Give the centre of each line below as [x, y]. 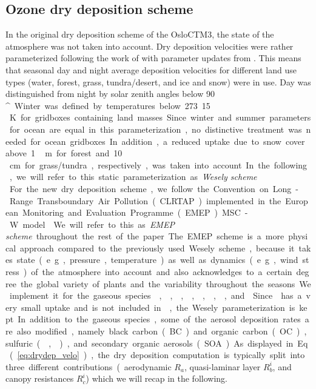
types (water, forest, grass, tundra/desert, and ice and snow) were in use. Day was [158, 81]
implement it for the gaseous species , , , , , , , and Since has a [156, 295]
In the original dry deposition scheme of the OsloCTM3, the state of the [140, 34]
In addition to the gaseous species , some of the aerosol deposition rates [159, 319]
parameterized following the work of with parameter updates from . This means [153, 58]
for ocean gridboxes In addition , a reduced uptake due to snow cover [168, 141]
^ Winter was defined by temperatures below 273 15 [108, 105]
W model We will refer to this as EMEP [92, 224]
